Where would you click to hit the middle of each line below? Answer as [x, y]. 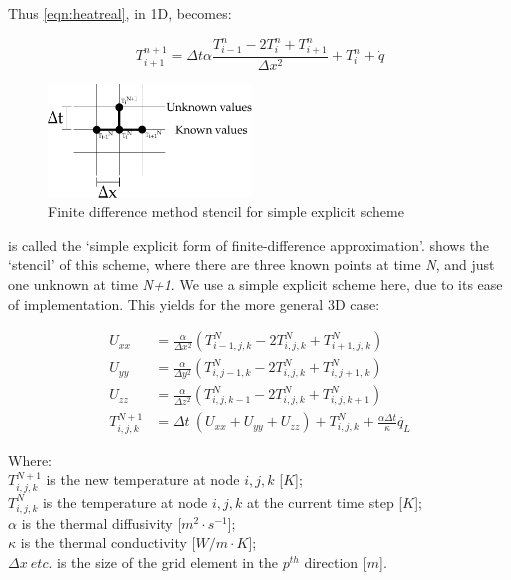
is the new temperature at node [143, 479]
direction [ [335, 561]
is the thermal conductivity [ [108, 542]
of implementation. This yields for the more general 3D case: [194, 303]
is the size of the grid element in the [168, 561]
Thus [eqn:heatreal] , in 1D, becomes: [120, 13]
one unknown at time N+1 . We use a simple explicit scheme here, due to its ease [255, 284]
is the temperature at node [125, 501]
